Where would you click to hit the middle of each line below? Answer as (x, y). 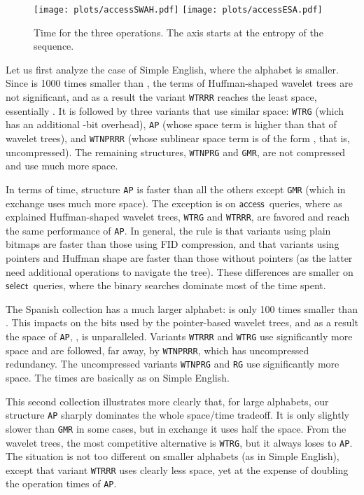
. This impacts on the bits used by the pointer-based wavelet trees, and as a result (182, 322)
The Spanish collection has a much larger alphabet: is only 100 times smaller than (182, 308)
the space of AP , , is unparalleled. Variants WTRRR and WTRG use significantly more (179, 336)
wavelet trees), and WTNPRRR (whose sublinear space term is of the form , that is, (178, 138)
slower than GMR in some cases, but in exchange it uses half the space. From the (176, 428)
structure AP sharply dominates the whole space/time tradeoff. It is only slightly (177, 415)
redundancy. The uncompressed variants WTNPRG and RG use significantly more (173, 364)
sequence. (54, 46)
